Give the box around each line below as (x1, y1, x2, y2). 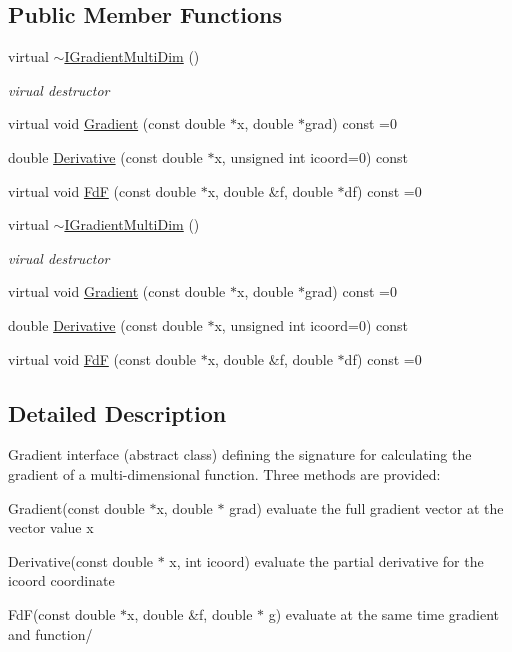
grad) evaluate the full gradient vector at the (229, 497, 504, 518)
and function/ (8, 623, 93, 644)
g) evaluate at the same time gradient (268, 603, 499, 624)
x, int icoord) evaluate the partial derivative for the (169, 550, 484, 571)
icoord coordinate (8, 570, 115, 591)
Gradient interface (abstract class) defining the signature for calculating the (8, 444, 472, 465)
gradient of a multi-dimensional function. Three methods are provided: (8, 463, 441, 484)
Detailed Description (8, 397, 227, 428)
